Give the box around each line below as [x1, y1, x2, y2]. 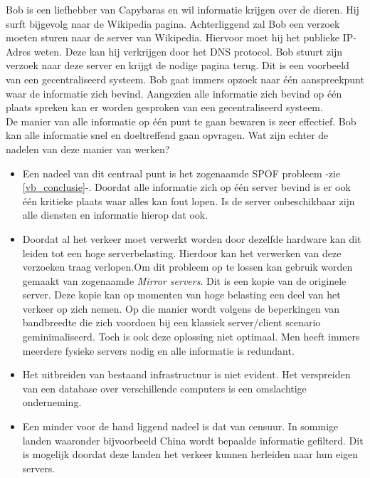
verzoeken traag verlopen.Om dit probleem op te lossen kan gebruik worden [22, 259, 353, 274]
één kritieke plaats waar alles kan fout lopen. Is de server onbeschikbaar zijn [22, 193, 355, 208]
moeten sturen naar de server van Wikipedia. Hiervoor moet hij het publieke [6, 30, 340, 45]
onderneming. [22, 395, 82, 410]
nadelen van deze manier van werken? [6, 141, 170, 156]
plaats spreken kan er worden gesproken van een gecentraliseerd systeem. [6, 100, 323, 115]
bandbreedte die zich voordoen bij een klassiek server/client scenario [22, 315, 321, 330]
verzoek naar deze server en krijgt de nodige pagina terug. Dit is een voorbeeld [6, 58, 349, 73]
